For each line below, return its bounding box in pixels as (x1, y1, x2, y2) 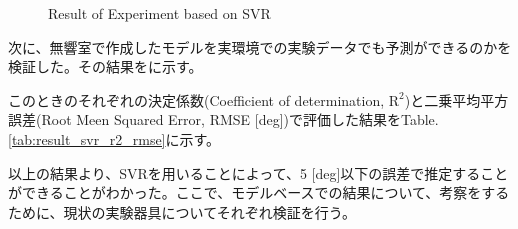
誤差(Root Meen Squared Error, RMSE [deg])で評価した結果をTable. (8, 109, 439, 130)
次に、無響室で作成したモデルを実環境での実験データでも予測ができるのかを (8, 36, 512, 57)
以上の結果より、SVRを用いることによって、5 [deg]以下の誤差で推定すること (8, 162, 509, 183)
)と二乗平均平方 (404, 89, 509, 110)
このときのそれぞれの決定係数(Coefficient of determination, (8, 89, 385, 110)
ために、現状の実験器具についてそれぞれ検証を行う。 (8, 201, 356, 222)
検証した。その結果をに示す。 (8, 56, 203, 77)
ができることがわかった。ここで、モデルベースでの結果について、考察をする (8, 182, 510, 203)
